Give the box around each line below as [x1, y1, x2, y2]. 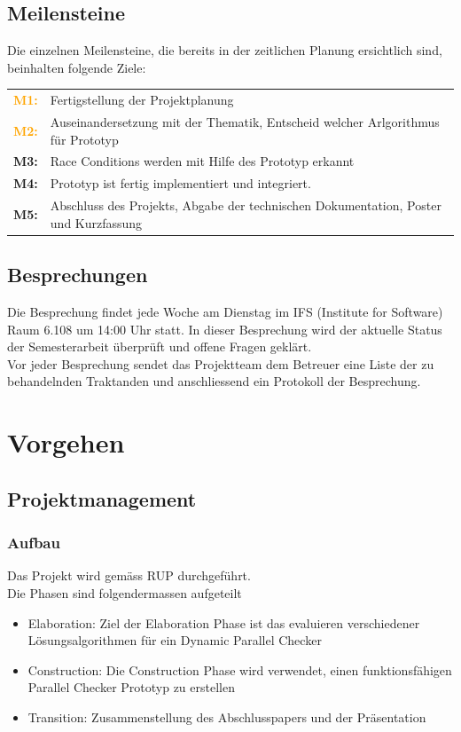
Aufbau [7, 531, 60, 554]
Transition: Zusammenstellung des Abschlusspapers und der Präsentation [27, 707, 426, 726]
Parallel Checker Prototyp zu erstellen [27, 678, 235, 697]
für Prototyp [50, 130, 119, 148]
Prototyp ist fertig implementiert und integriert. [50, 174, 311, 193]
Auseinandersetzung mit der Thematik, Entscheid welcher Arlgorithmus [50, 112, 440, 130]
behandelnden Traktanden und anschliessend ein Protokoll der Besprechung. [7, 372, 421, 390]
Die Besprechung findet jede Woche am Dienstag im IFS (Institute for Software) [7, 303, 443, 320]
